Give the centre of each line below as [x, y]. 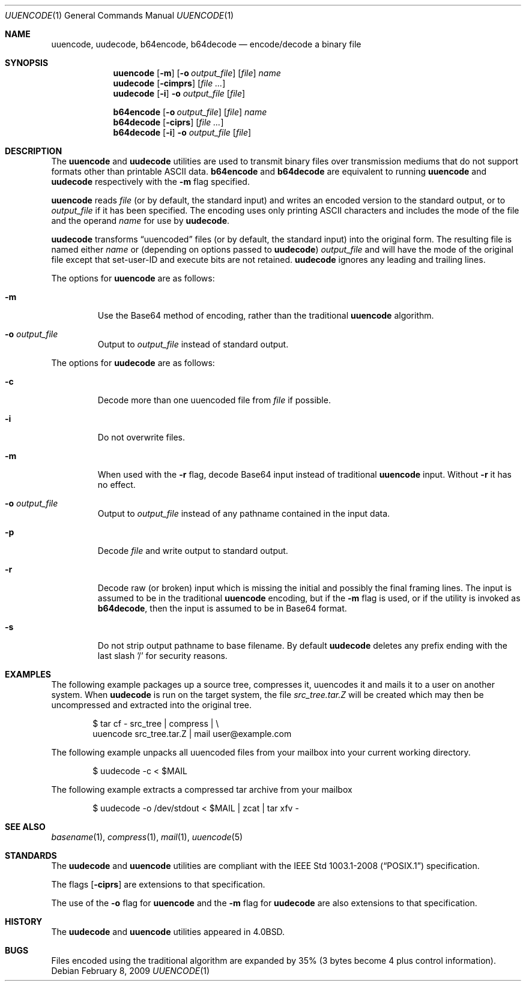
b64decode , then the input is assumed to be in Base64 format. [222, 608]
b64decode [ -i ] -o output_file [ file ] [182, 132]
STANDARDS [31, 855]
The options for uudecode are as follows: [133, 363]
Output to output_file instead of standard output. [193, 344]
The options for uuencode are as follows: [133, 278]
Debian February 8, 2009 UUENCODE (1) [131, 971]
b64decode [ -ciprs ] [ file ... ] [168, 122]
